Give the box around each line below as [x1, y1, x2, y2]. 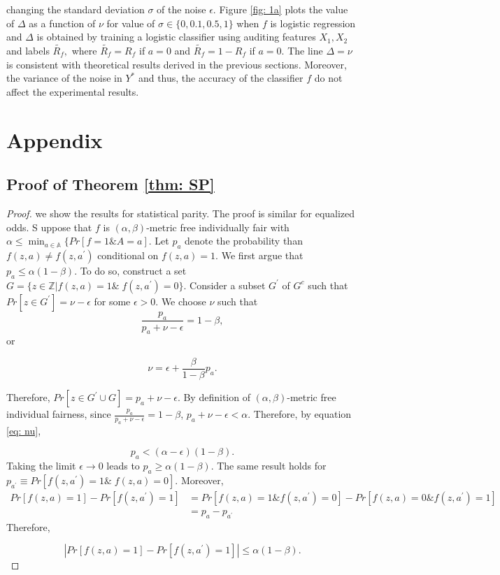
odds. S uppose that [6, 219, 92, 234]
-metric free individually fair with [146, 219, 290, 234]
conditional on [97, 247, 159, 262]
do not [314, 71, 343, 85]
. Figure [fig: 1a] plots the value [213, 2, 348, 16]
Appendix [6, 125, 103, 154]
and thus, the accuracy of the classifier [138, 71, 303, 85]
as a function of [29, 15, 96, 30]
